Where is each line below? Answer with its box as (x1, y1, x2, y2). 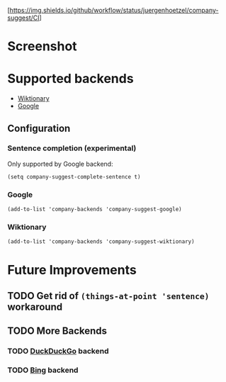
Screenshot (7, 38, 77, 55)
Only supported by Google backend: (7, 159, 113, 168)
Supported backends (7, 71, 134, 87)
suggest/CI (7, 13, 40, 22)
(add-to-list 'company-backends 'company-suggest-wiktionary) (7, 238, 195, 245)
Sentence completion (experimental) (7, 143, 137, 153)
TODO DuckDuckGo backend (7, 347, 109, 356)
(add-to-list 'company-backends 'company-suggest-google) (7, 206, 182, 213)
